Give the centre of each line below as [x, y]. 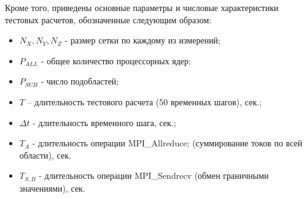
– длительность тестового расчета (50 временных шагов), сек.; [145, 101]
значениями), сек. [52, 188]
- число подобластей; [80, 81]
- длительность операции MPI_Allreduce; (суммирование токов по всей [167, 143]
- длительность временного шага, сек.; [104, 122]
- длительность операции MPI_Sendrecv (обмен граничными [154, 175]
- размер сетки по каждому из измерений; [143, 40]
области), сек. [45, 155]
